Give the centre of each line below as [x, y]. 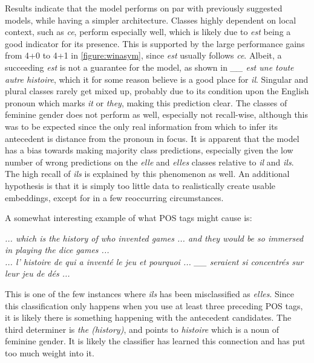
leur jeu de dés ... [38, 273]
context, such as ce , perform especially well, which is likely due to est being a [148, 32]
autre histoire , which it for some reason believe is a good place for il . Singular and [157, 79]
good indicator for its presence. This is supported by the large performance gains [155, 43]
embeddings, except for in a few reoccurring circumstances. [114, 197]
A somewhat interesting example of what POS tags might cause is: [129, 218]
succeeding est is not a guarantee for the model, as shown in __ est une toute [149, 67]
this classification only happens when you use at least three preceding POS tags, [154, 305]
